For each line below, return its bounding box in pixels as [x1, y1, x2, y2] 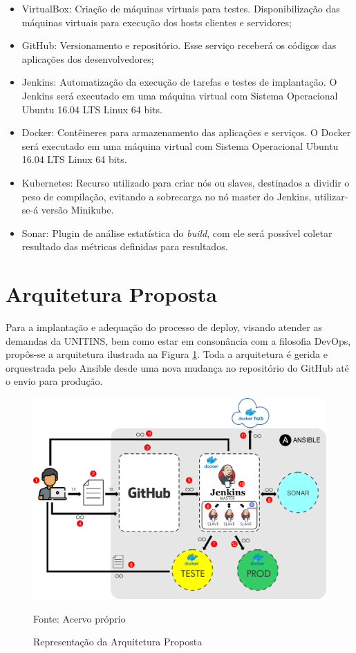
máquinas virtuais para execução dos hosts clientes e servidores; [21, 15, 292, 29]
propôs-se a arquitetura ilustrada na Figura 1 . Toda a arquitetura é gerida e [6, 347, 328, 361]
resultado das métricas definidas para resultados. [21, 239, 228, 254]
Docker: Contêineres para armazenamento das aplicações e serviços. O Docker [21, 125, 351, 140]
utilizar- [315, 189, 348, 203]
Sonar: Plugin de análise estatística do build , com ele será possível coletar [21, 225, 332, 240]
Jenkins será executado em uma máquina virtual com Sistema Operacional [21, 88, 338, 102]
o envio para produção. [6, 374, 103, 388]
